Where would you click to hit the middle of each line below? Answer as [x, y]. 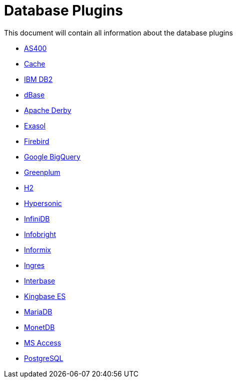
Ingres [34, 265]
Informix [37, 249]
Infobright [40, 234]
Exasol [35, 125]
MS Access [43, 342]
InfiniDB [37, 218]
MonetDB [39, 327]
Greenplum [42, 172]
